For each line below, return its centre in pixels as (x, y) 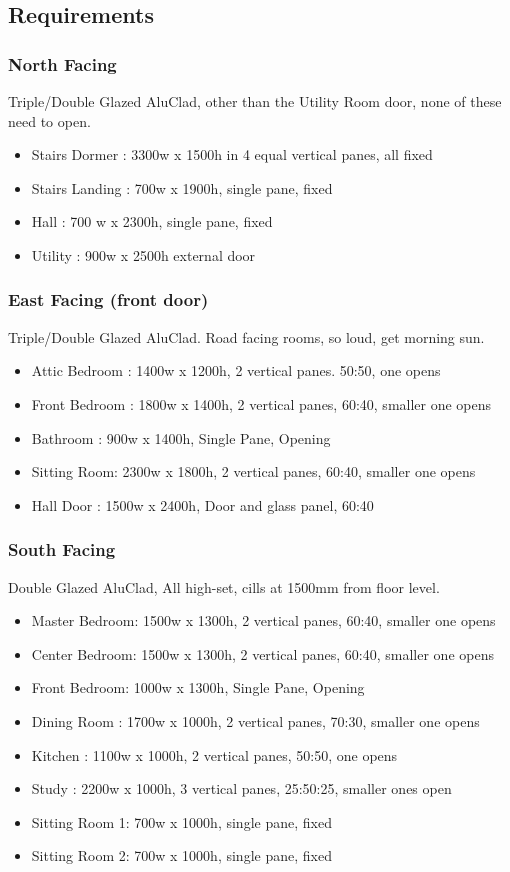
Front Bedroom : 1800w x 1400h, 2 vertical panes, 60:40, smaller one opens (261, 403)
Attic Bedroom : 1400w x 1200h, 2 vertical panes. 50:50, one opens (236, 370)
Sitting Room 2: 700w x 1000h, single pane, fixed (181, 855)
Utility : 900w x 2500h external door (143, 254)
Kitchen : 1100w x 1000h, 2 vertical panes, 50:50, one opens (214, 754)
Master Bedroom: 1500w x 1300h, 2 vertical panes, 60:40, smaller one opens (263, 620)
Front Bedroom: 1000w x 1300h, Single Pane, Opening (198, 687)
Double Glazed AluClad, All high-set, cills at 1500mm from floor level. (224, 586)
